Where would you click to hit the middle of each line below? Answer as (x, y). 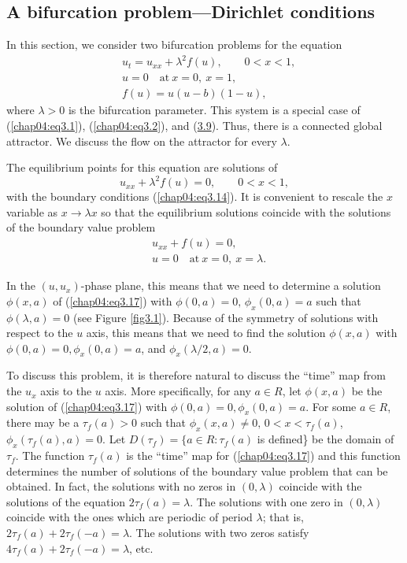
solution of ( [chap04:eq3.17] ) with (87, 406)
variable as (32, 211)
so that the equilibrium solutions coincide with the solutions (246, 211)
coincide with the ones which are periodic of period (129, 517)
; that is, (283, 517)
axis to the (66, 391)
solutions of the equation (66, 501)
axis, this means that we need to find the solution (206, 333)
